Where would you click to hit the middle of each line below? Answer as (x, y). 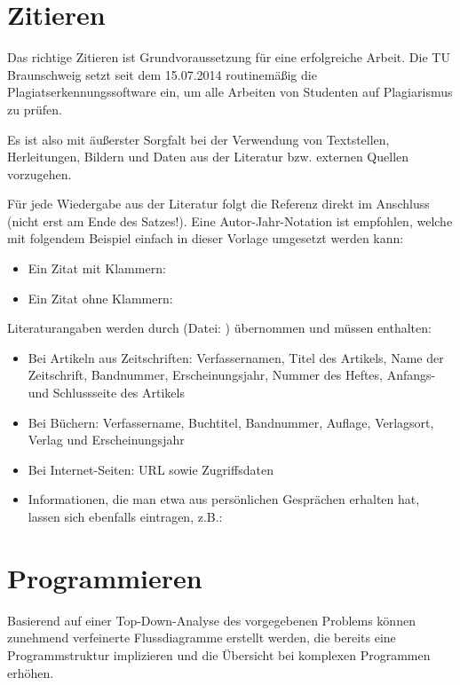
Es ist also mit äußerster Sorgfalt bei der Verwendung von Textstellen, (198, 139)
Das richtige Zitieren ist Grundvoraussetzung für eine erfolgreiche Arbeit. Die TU (229, 57)
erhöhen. (31, 672)
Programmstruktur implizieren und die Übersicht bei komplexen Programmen (219, 654)
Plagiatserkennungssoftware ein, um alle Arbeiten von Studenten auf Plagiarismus (230, 92)
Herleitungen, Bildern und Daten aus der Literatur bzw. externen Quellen (208, 157)
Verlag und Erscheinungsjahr (106, 440)
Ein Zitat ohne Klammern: (100, 298)
